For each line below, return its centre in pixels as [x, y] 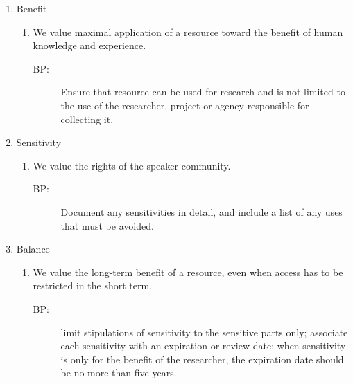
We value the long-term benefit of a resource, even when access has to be [188, 272]
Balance [33, 249]
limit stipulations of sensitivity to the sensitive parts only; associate [204, 332]
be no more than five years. [119, 373]
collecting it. [87, 119]
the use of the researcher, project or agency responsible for [185, 105]
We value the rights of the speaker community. [132, 165]
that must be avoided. [107, 225]
